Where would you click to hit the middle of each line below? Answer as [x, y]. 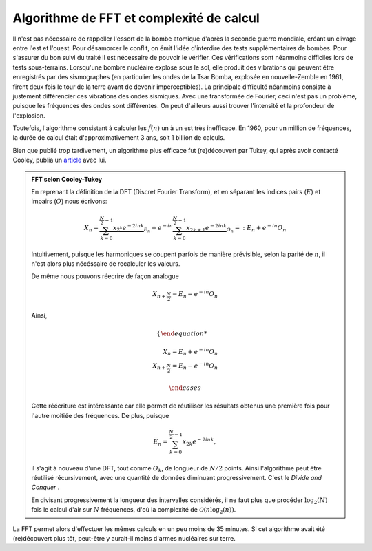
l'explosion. [29, 115]
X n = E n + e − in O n [190, 352]
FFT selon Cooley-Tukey [67, 179]
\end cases [185, 388]
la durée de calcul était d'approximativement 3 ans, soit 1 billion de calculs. [119, 138]
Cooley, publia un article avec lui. [60, 160]
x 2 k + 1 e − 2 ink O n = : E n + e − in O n [236, 228]
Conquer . [45, 487]
